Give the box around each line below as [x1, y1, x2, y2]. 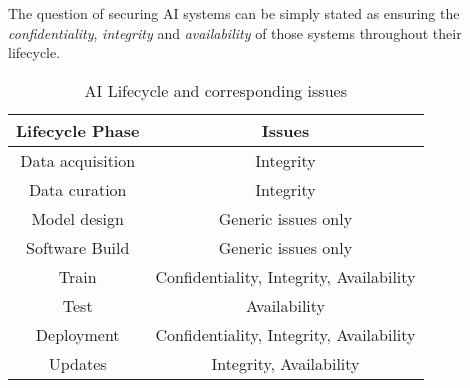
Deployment [35, 322, 120, 346]
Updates [48, 351, 107, 375]
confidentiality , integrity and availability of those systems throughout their [8, 22, 462, 43]
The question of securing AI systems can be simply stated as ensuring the [8, 3, 460, 23]
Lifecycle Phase [16, 118, 140, 142]
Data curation [28, 177, 127, 201]
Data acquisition [20, 148, 136, 172]
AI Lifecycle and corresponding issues [84, 78, 347, 102]
